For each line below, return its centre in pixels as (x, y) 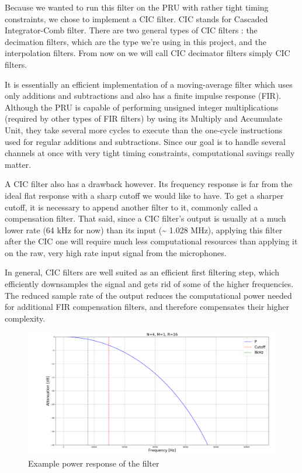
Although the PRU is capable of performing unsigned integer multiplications (142, 107)
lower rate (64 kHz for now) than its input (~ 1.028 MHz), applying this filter (144, 229)
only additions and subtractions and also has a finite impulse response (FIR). (143, 96)
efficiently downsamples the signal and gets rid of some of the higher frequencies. (149, 284)
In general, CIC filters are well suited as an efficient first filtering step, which (142, 272)
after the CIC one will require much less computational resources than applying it (151, 241)
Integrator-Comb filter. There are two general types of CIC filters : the (131, 30)
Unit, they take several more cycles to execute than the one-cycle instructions (144, 130)
